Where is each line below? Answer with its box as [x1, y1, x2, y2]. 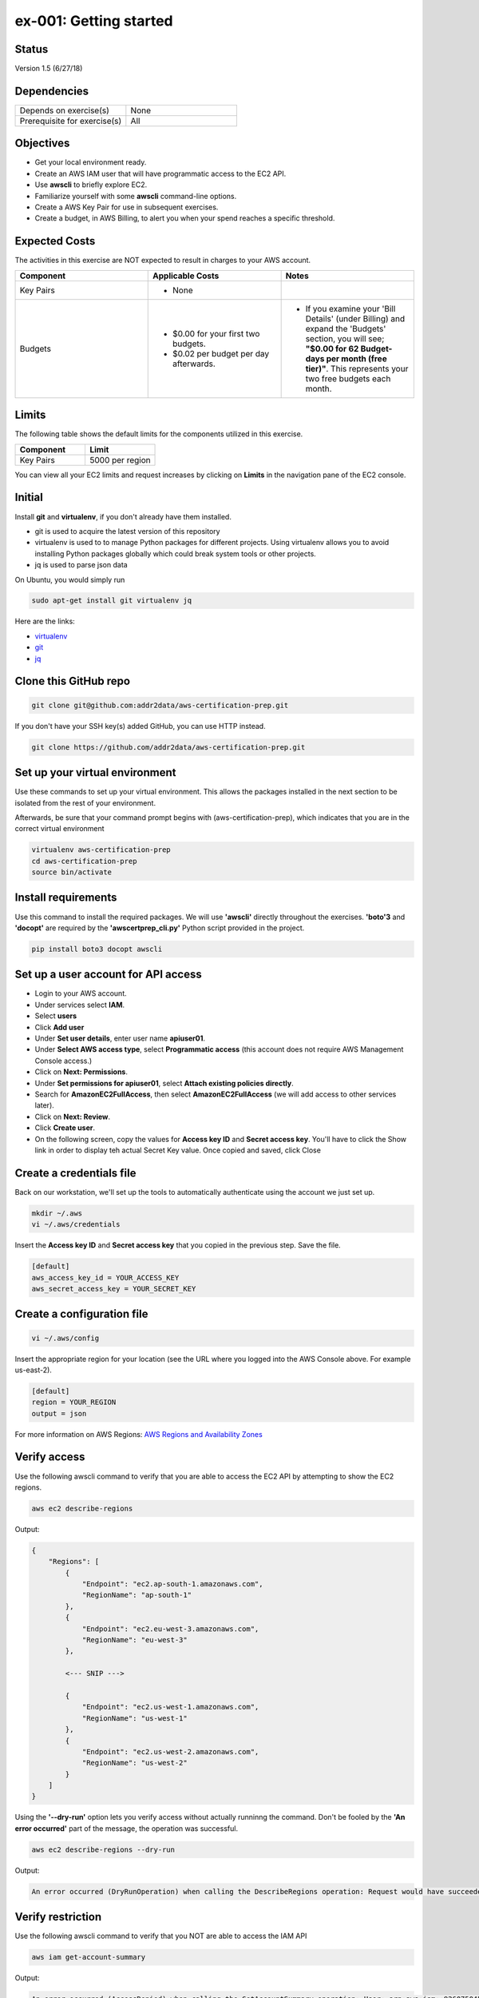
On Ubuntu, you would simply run [14, 575, 125, 584]
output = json [31, 1409, 87, 1418]
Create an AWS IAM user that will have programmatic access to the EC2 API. [34, 169, 287, 178]
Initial [14, 491, 43, 504]
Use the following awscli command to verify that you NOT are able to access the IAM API [14, 1931, 307, 1941]
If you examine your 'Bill [305, 303, 396, 314]
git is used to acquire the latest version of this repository [34, 526, 220, 535]
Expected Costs [14, 234, 96, 248]
